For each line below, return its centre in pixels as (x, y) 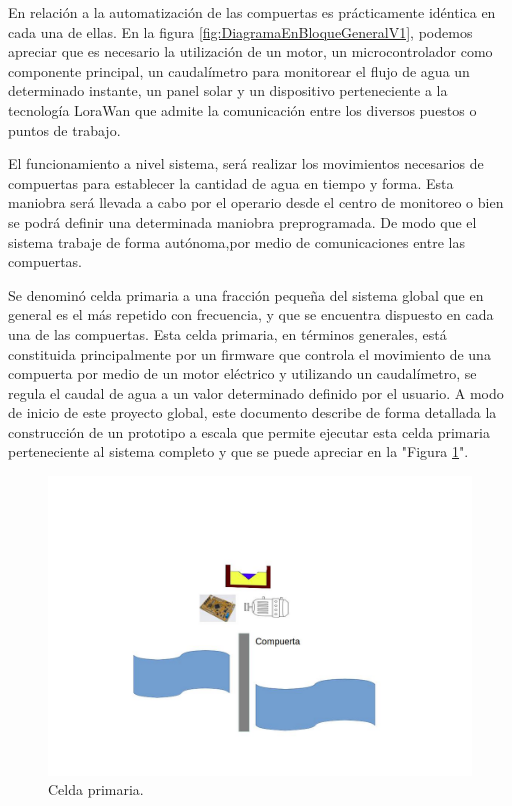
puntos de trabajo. (64, 129)
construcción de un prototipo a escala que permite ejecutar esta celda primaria (249, 431)
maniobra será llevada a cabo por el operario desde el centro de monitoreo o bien (256, 202)
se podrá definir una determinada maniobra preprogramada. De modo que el (242, 221)
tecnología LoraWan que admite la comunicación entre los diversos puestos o (242, 109)
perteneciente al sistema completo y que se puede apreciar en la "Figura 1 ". (238, 451)
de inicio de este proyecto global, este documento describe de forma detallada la (252, 412)
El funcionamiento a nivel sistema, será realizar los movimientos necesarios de (246, 163)
